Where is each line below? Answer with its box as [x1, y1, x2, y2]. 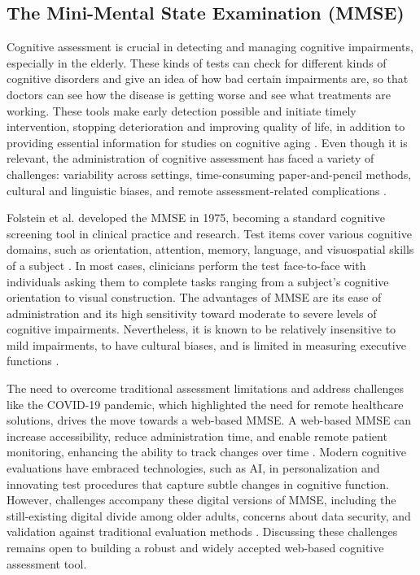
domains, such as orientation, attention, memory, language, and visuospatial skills [7, 241, 414, 258]
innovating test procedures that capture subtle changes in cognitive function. [7, 475, 389, 492]
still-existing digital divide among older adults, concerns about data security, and [7, 507, 411, 524]
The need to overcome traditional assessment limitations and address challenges [7, 380, 404, 397]
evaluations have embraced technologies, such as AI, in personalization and [7, 460, 380, 477]
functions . [7, 352, 59, 369]
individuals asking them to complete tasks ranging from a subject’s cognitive [7, 272, 389, 290]
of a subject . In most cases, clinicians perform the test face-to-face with [7, 256, 366, 273]
